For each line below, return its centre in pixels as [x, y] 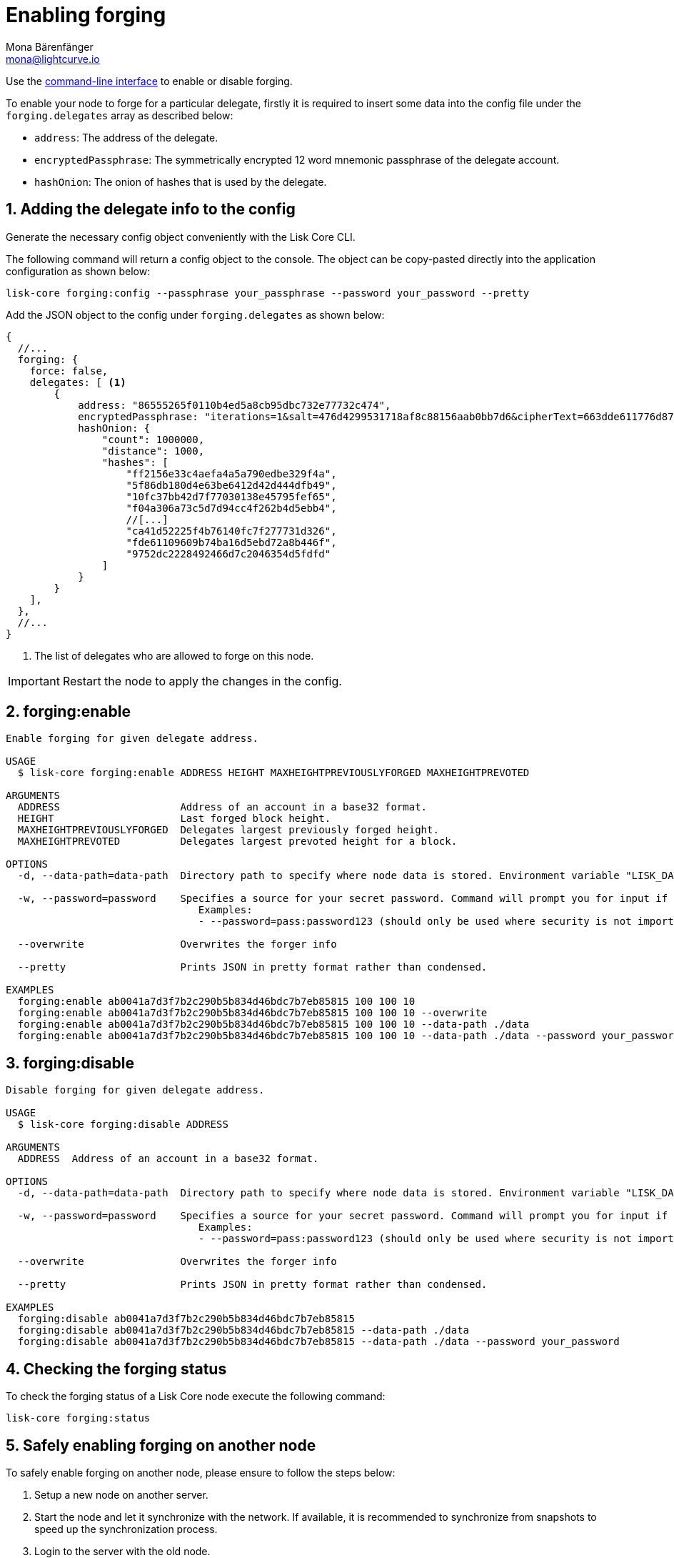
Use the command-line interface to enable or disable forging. [149, 81]
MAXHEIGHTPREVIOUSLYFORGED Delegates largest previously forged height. [228, 830]
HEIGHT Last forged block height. [174, 819]
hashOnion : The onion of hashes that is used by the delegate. [181, 182]
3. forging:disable [70, 1063]
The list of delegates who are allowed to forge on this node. [174, 655]
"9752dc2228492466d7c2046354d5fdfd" [228, 554]
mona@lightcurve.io [53, 59]
